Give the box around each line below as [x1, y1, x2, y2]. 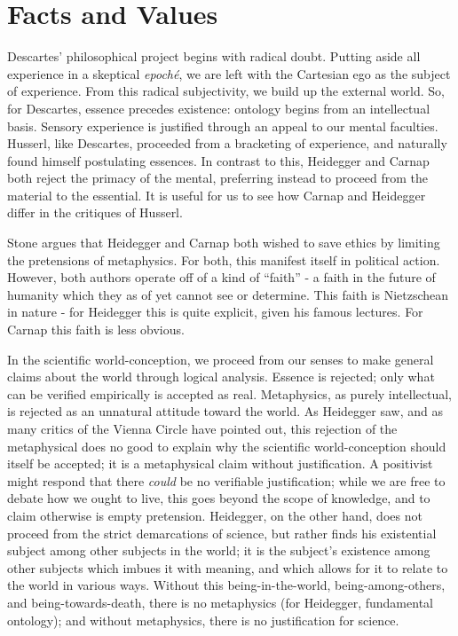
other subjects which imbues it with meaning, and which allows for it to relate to [7, 558, 448, 577]
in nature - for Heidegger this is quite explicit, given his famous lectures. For [7, 302, 423, 321]
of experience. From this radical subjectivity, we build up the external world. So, [7, 82, 445, 100]
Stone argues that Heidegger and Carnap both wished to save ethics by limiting [7, 233, 440, 252]
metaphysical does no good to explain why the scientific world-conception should [7, 436, 446, 455]
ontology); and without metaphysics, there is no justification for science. [7, 610, 399, 629]
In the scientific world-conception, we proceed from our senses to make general [7, 349, 434, 368]
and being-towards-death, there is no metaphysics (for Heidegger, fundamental [7, 593, 433, 611]
